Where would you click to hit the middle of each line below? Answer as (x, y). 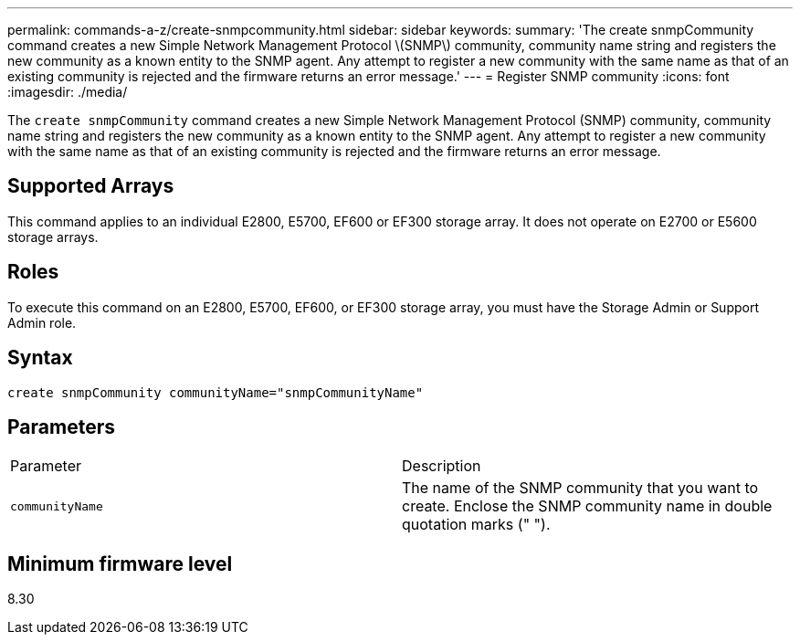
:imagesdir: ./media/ (68, 92)
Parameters (61, 426)
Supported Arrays (91, 186)
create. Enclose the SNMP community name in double (587, 506)
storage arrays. (53, 237)
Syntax (40, 358)
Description (442, 466)
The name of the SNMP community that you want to (580, 488)
